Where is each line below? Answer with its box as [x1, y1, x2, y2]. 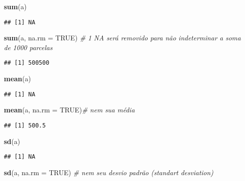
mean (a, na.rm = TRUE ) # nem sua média [4, 105, 135, 115]
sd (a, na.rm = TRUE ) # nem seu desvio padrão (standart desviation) [4, 167, 213, 177]
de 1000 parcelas [4, 42, 53, 52]
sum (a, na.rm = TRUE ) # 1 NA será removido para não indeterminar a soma [4, 33, 241, 43]
